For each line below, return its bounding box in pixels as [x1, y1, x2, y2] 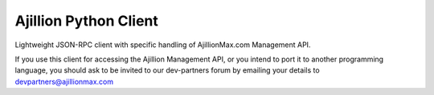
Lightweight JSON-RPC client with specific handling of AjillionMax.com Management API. [14, 40, 311, 49]
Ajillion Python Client [14, 12, 158, 30]
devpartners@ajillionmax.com [14, 77, 114, 86]
